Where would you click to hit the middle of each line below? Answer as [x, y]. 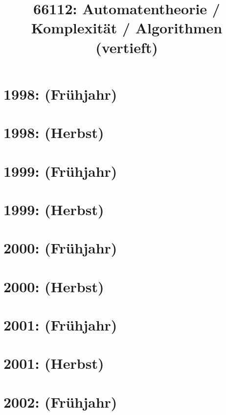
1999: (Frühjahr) [60, 171]
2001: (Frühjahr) [60, 325]
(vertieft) [127, 47]
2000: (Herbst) [54, 286]
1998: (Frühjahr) [60, 94]
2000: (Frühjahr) [60, 248]
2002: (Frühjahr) [60, 401]
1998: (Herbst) [54, 132]
